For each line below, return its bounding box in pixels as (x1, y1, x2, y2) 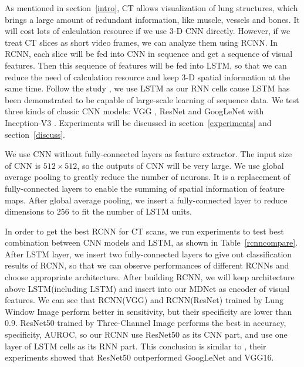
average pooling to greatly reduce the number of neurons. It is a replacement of (5, 171, 291, 183)
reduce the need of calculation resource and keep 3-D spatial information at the (5, 70, 291, 83)
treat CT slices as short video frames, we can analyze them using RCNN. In (5, 36, 278, 48)
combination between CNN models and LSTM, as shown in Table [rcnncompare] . (5, 236, 298, 249)
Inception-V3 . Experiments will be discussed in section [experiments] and (5, 116, 272, 128)
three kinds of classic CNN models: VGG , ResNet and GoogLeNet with (5, 105, 264, 117)
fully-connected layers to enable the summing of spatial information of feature (5, 182, 285, 194)
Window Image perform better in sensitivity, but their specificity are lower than (5, 305, 292, 317)
